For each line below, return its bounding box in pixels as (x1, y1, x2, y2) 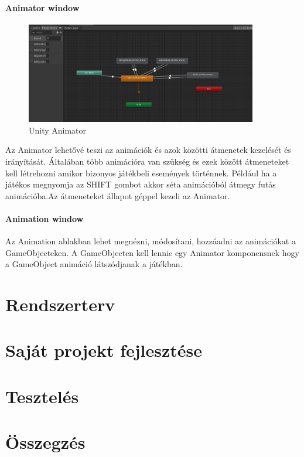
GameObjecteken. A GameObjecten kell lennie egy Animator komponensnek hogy (5, 246, 299, 258)
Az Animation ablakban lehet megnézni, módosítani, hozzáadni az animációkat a (5, 235, 296, 247)
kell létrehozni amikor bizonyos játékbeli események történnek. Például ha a (5, 166, 277, 179)
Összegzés (5, 430, 86, 454)
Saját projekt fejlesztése (5, 338, 203, 362)
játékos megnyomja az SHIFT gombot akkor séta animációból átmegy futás (5, 178, 276, 190)
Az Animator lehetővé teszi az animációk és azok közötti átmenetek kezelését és (5, 144, 291, 156)
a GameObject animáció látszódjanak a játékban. (5, 258, 183, 270)
